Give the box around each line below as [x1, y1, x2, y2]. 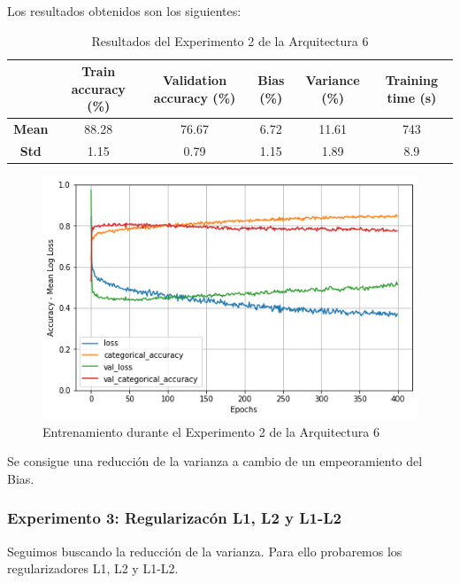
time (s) [387, 88, 437, 106]
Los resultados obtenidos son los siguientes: [7, 2, 241, 19]
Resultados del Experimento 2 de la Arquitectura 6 [91, 31, 369, 50]
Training [385, 70, 438, 89]
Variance [305, 70, 360, 89]
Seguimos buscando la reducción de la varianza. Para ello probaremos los [7, 541, 402, 560]
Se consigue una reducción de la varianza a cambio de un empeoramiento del [7, 452, 423, 470]
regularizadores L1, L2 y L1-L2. [7, 559, 179, 578]
